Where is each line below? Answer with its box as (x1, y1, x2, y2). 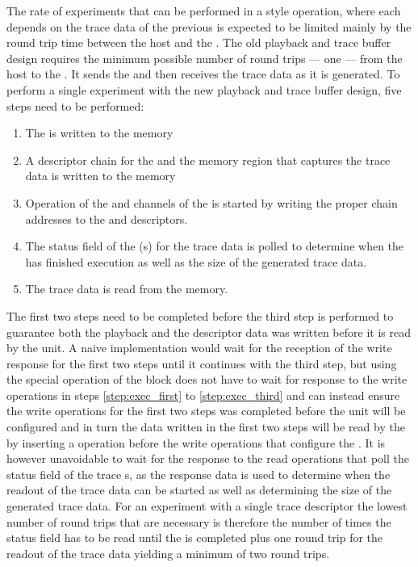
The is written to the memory (25, 124, 173, 141)
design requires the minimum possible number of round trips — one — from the (6, 49, 403, 66)
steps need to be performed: (6, 97, 144, 114)
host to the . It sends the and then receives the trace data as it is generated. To (6, 65, 400, 82)
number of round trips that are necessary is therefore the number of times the (6, 513, 391, 530)
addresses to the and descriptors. (25, 210, 188, 227)
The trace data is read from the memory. (25, 280, 228, 297)
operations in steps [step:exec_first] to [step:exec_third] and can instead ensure (6, 386, 400, 403)
